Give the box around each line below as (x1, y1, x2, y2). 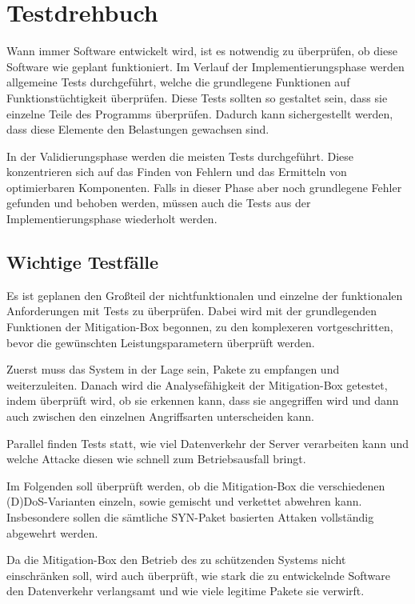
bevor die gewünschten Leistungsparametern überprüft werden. (6, 334, 315, 350)
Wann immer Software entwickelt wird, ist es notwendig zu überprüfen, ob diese (6, 42, 397, 59)
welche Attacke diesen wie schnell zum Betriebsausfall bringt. (6, 450, 306, 467)
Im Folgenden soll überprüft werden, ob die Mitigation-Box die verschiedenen (6, 477, 385, 494)
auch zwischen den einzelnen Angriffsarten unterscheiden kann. (6, 408, 314, 425)
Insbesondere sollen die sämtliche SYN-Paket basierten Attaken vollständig (6, 508, 374, 525)
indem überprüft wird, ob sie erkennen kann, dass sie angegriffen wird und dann (6, 392, 399, 409)
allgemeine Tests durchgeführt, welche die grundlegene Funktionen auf (6, 74, 350, 90)
